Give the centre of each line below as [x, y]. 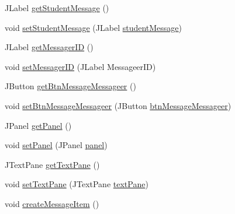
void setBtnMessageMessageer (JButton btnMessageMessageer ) [118, 105]
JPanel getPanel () [38, 125]
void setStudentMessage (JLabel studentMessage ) [94, 27]
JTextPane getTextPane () [52, 164]
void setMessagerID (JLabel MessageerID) [80, 66]
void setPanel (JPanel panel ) [56, 145]
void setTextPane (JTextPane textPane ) [77, 184]
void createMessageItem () [52, 203]
